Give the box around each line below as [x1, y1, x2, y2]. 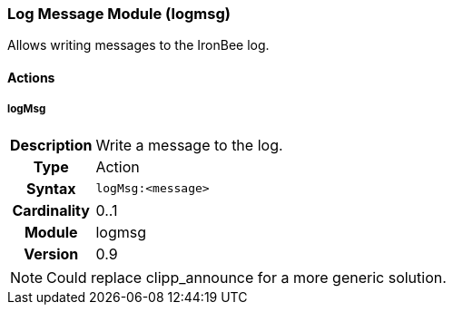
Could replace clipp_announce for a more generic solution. [46, 268, 447, 287]
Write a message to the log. [95, 135, 283, 154]
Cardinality [12, 200, 90, 219]
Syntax [25, 179, 76, 198]
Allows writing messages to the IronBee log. [7, 37, 270, 54]
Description [10, 135, 93, 154]
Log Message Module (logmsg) [7, 5, 231, 23]
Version [24, 244, 79, 263]
